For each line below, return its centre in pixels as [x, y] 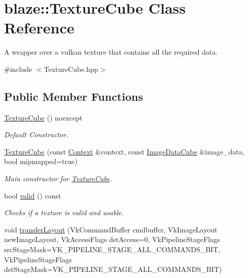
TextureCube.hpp [71, 69]
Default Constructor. [36, 134]
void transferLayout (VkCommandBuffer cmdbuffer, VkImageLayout [111, 229]
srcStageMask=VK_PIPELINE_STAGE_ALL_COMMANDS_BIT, [112, 249]
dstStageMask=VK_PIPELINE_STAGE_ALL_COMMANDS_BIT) [113, 269]
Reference [39, 28]
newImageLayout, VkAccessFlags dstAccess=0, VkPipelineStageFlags [112, 239]
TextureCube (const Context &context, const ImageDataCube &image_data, [124, 151]
